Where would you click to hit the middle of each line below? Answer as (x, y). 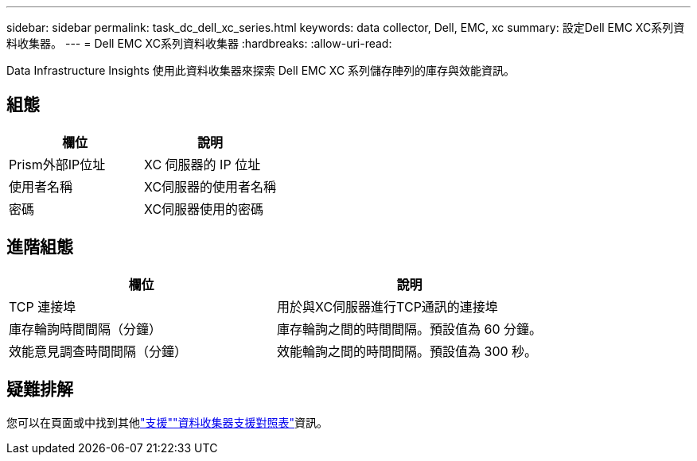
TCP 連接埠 (43, 306)
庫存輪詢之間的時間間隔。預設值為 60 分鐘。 (410, 329)
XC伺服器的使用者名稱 (210, 186)
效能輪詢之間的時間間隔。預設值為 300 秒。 (407, 351)
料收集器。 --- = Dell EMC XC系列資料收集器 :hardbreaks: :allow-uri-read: (199, 43)
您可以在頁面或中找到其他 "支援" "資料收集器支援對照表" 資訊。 (167, 422)
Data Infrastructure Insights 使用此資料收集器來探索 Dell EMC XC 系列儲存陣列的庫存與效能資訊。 (261, 70)
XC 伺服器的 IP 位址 (202, 164)
